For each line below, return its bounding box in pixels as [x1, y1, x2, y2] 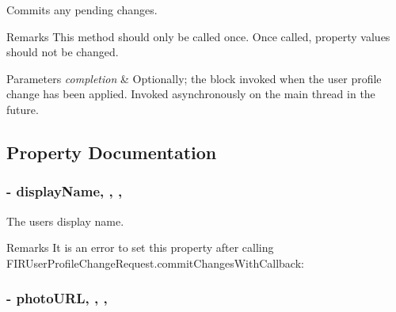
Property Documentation [6, 139, 217, 164]
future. [6, 101, 39, 117]
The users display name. [6, 212, 124, 229]
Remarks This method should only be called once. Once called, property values [6, 28, 390, 44]
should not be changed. [6, 44, 119, 60]
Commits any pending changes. [6, 2, 158, 17]
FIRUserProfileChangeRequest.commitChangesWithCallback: [6, 254, 304, 271]
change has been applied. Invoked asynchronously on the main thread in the [6, 86, 375, 102]
